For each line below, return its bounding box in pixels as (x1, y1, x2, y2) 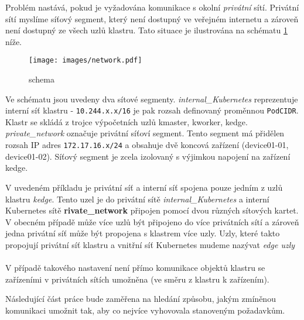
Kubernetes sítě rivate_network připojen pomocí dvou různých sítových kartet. (5, 204, 299, 216)
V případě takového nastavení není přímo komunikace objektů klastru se (5, 261, 265, 274)
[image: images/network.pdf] (29, 56, 142, 65)
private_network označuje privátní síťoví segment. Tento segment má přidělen (5, 127, 285, 139)
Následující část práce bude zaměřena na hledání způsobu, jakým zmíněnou (5, 293, 276, 305)
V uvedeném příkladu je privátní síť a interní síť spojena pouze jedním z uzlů (5, 181, 283, 193)
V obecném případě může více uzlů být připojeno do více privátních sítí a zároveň (5, 215, 299, 228)
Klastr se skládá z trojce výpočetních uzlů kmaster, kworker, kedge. (5, 115, 248, 128)
